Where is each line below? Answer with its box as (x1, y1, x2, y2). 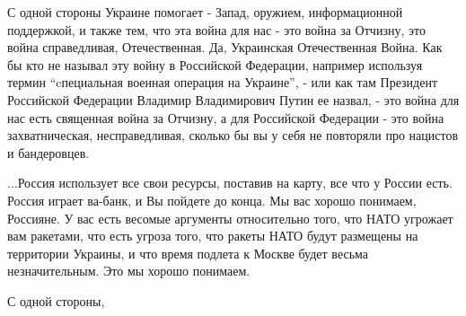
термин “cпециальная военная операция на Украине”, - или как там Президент (7, 73, 437, 92)
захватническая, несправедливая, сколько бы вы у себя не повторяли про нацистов (7, 126, 458, 145)
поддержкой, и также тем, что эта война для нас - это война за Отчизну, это (7, 20, 426, 39)
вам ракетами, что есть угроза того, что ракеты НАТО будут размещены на (7, 226, 418, 245)
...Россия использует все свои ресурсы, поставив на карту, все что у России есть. (7, 173, 453, 192)
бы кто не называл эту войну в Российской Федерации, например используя (7, 55, 423, 74)
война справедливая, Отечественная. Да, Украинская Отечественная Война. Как (7, 38, 443, 57)
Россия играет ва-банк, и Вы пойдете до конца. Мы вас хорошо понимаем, (7, 190, 417, 209)
